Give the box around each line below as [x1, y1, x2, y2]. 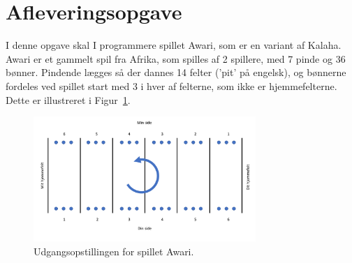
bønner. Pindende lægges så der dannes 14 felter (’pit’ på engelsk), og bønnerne [6, 65, 346, 80]
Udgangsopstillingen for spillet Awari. [34, 243, 194, 258]
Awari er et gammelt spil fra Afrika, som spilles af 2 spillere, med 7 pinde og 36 [6, 51, 346, 66]
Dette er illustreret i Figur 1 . [6, 92, 131, 107]
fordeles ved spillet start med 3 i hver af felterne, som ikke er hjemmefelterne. [6, 78, 337, 93]
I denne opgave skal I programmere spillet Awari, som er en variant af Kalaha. [6, 38, 342, 52]
